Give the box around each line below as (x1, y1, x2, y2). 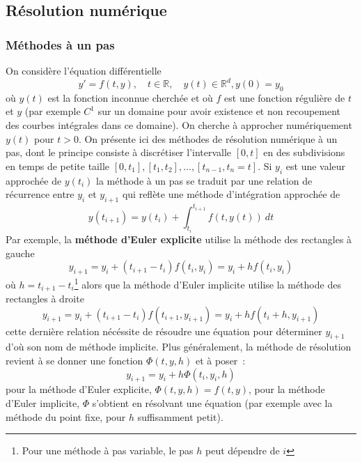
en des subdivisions (263, 145, 345, 160)
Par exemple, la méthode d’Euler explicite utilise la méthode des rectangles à (6, 231, 352, 246)
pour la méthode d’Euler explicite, (6, 382, 152, 396)
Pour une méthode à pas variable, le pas (22, 443, 194, 458)
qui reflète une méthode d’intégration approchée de (122, 187, 340, 201)
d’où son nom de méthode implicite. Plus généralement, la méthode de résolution (6, 339, 352, 354)
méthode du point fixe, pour (6, 409, 126, 424)
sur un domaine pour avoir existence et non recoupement (97, 104, 341, 118)
